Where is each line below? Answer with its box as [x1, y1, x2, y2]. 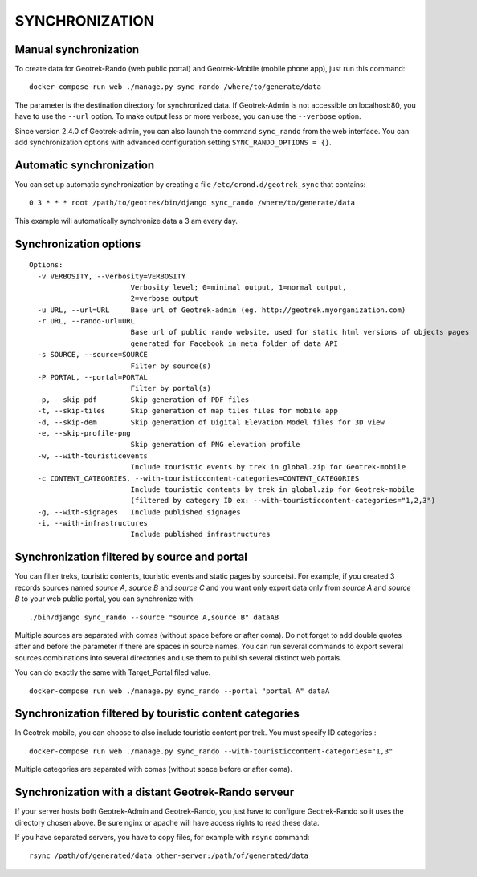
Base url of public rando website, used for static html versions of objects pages [130, 327, 470, 337]
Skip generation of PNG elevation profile [130, 440, 300, 449]
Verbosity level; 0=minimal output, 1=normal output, [130, 282, 347, 292]
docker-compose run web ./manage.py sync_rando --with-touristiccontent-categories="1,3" [29, 746, 393, 756]
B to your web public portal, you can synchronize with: [14, 594, 196, 603]
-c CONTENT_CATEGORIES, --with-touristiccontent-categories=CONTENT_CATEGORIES [37, 473, 360, 483]
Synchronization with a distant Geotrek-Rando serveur [14, 786, 295, 799]
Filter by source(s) [130, 361, 212, 371]
